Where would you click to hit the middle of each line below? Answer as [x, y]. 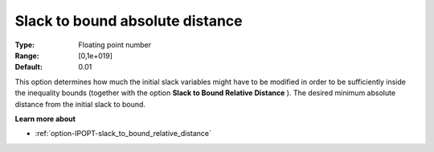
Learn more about [45, 118]
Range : [27, 55]
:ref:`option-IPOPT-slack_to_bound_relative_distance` [123, 134]
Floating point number [115, 45]
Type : [25, 45]
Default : [29, 67]
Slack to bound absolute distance [129, 21]
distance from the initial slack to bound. [80, 104]
